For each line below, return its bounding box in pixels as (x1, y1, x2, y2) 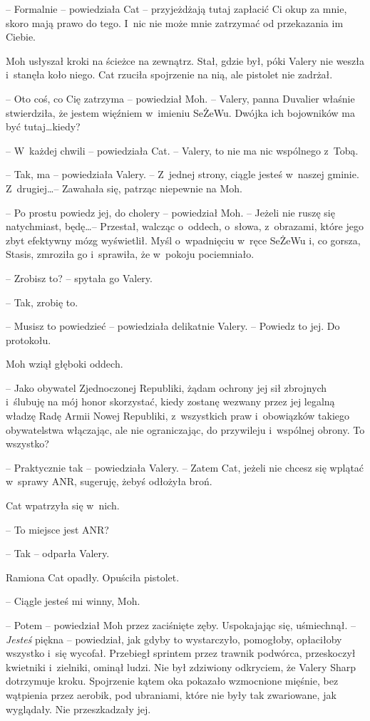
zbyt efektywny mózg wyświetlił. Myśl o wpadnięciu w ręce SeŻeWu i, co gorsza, (6, 232, 361, 247)
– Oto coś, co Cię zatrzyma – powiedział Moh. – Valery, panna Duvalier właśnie (6, 90, 355, 105)
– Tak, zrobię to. (6, 294, 78, 309)
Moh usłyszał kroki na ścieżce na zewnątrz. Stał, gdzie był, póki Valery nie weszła (6, 53, 365, 68)
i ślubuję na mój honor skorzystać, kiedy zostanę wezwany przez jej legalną (6, 394, 335, 409)
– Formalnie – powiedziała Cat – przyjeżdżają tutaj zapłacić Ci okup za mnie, (6, 1, 347, 16)
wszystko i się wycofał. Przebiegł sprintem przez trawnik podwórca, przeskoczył (6, 645, 356, 660)
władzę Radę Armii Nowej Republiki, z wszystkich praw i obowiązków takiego (6, 408, 350, 423)
